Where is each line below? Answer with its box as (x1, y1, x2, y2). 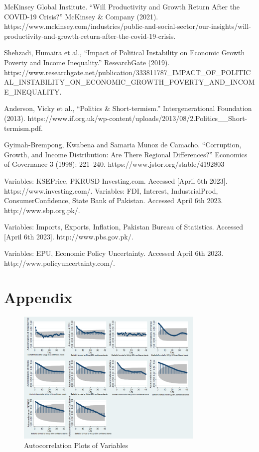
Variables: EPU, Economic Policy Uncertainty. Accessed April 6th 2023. (4, 248, 224, 258)
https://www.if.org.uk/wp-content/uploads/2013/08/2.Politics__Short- (27, 113, 248, 123)
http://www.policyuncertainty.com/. (4, 258, 115, 268)
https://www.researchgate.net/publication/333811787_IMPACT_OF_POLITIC (4, 67, 251, 77)
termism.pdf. (4, 122, 43, 133)
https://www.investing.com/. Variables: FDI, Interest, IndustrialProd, (4, 185, 218, 196)
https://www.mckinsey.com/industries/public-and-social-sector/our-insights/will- (4, 21, 251, 31)
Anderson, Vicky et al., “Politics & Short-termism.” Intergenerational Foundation (4, 103, 252, 113)
